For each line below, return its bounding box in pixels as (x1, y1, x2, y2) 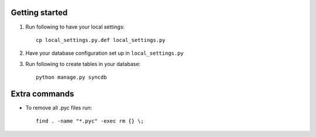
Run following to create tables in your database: (25, 60, 140, 67)
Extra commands (11, 89, 74, 99)
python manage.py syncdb (36, 74, 107, 81)
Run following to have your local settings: (25, 23, 125, 30)
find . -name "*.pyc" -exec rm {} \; (36, 118, 145, 125)
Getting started (11, 8, 68, 17)
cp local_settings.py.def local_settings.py (36, 37, 166, 43)
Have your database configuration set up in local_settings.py (25, 50, 184, 57)
